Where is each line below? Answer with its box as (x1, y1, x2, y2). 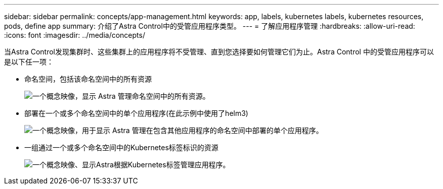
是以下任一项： (4, 57, 54, 66)
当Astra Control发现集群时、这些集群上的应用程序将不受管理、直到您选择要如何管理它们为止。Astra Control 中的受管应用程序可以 (4, 47, 434, 56)
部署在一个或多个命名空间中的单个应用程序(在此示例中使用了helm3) (24, 109, 248, 117)
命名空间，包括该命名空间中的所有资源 (24, 75, 152, 83)
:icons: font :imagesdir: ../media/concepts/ (4, 31, 145, 39)
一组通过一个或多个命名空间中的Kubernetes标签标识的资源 (24, 143, 218, 152)
